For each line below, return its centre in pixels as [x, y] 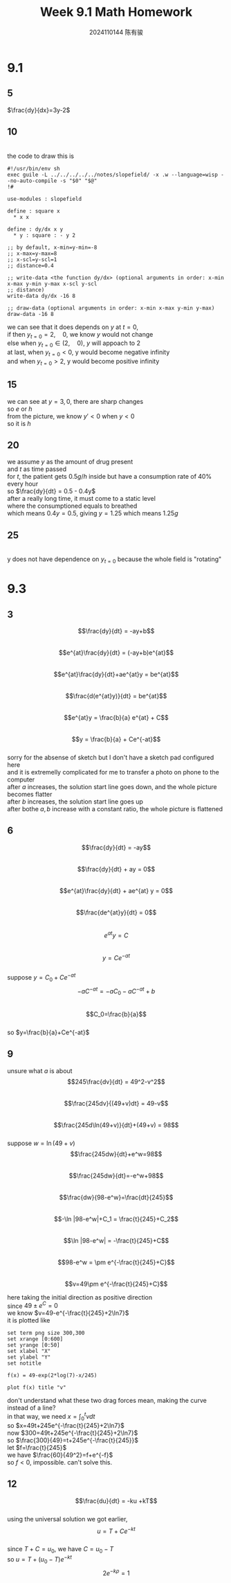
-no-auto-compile [32, 181]
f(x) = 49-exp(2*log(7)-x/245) [52, 1376]
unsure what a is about [40, 1070]
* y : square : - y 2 [45, 235]
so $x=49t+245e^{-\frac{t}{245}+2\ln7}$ [66, 1425]
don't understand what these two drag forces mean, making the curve [107, 1401]
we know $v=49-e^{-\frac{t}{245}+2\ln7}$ [68, 1313]
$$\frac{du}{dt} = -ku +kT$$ [116, 1501]
